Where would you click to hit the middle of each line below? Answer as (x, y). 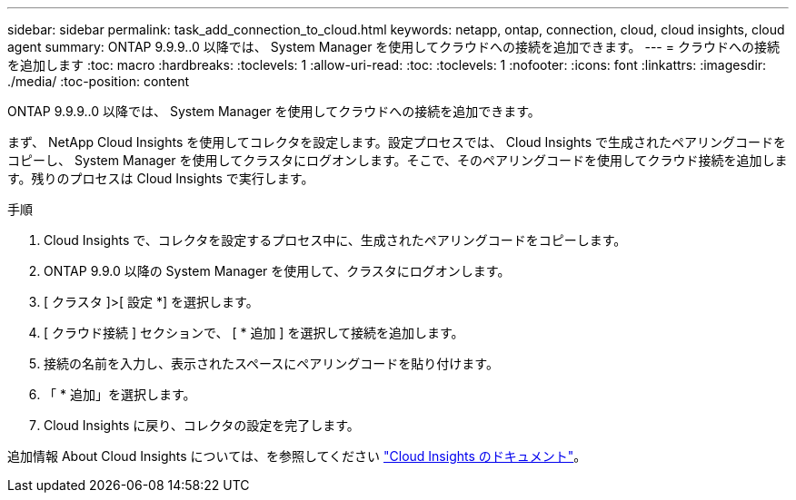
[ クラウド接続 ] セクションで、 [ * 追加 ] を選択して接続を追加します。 (254, 333)
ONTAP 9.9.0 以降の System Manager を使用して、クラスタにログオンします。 (277, 271)
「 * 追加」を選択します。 (120, 394)
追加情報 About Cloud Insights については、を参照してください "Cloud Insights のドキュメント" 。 (297, 456)
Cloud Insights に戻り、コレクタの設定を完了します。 (202, 425)
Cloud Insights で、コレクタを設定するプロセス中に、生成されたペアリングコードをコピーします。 (335, 240)
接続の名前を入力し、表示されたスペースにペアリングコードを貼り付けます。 (271, 363)
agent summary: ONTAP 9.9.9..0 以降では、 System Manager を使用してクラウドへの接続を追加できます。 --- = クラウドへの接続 (393, 47)
